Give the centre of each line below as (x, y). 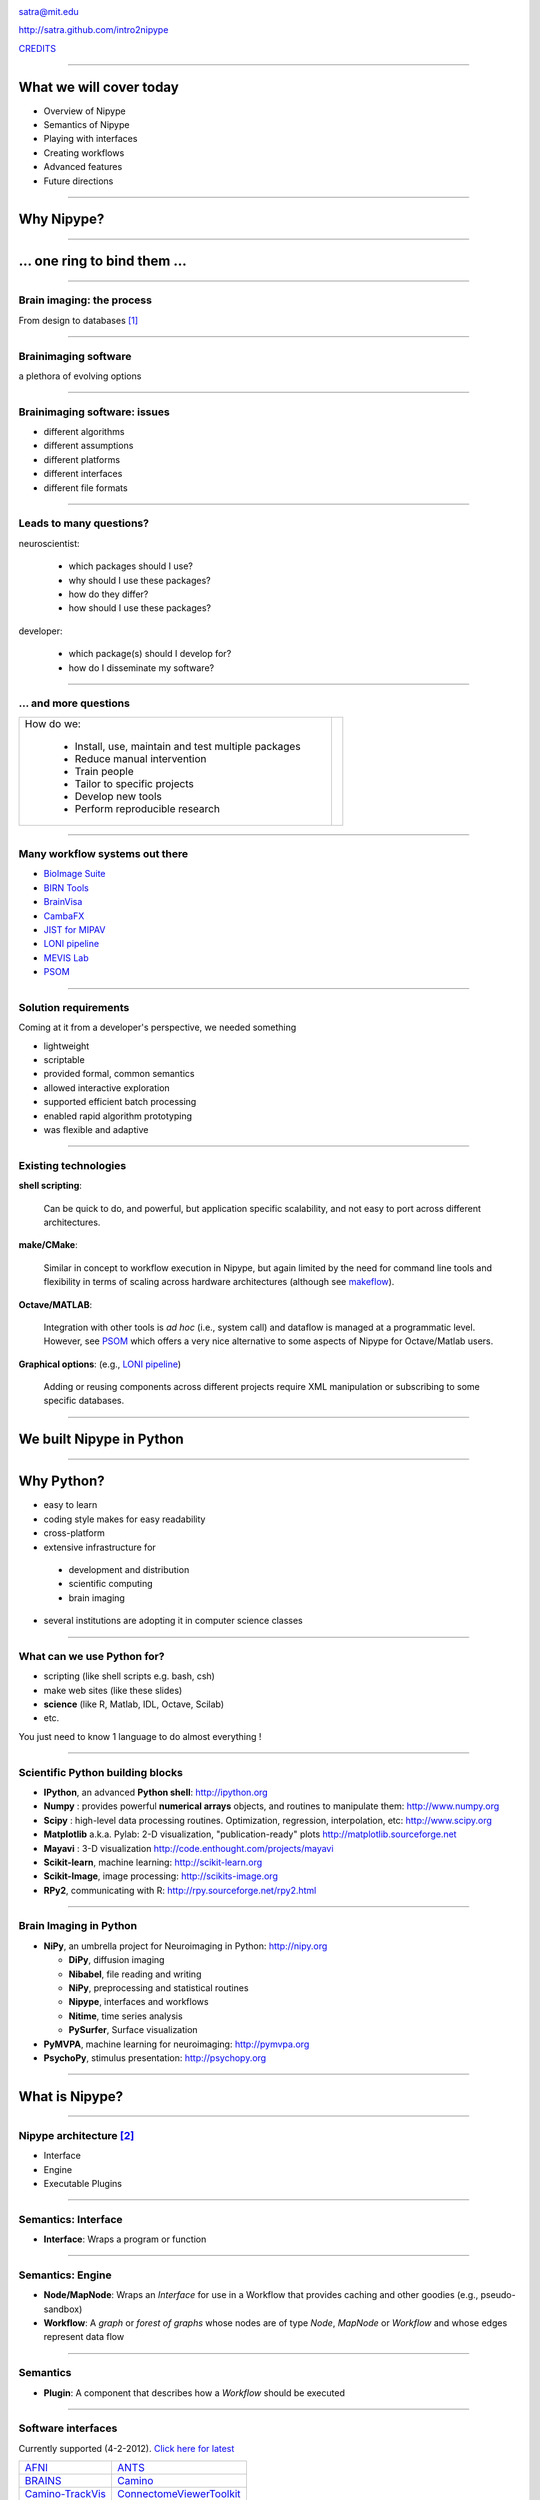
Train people (104, 771)
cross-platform (74, 1533)
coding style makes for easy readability (124, 1519)
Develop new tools (118, 796)
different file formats (86, 487)
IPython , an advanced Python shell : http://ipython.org (156, 1792)
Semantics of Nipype (86, 125)
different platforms (81, 459)
